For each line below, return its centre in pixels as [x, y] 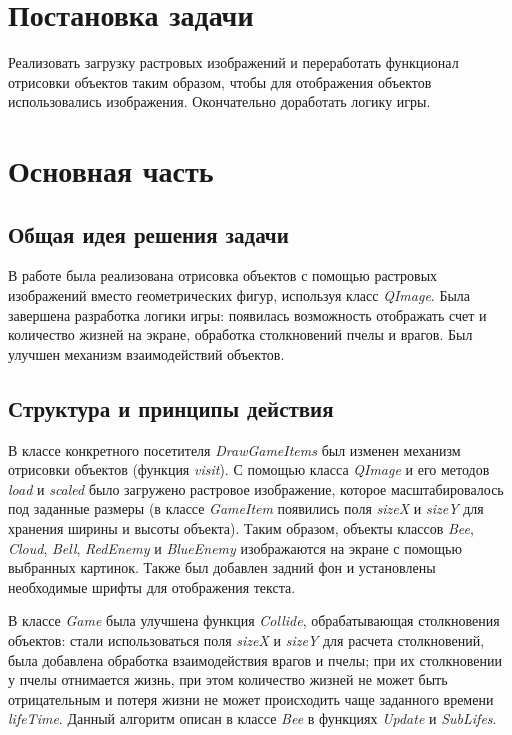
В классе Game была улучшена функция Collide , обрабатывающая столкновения [254, 620]
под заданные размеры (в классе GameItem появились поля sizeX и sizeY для [246, 508]
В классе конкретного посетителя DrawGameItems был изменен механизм [234, 449]
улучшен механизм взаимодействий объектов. [146, 353]
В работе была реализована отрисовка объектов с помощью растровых [223, 275]
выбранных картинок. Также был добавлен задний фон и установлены [222, 567]
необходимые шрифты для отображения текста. [152, 586]
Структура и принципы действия [171, 407]
